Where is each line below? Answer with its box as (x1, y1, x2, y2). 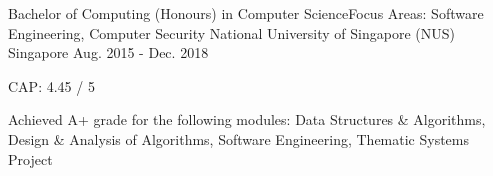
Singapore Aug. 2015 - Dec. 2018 (8, 42, 209, 63)
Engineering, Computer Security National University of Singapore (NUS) (8, 22, 455, 43)
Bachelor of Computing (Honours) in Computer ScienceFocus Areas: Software (8, 3, 484, 23)
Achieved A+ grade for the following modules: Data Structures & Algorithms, (8, 109, 486, 130)
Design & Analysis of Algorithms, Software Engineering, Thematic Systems (8, 128, 470, 149)
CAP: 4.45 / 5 (8, 75, 95, 96)
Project (8, 148, 53, 169)
